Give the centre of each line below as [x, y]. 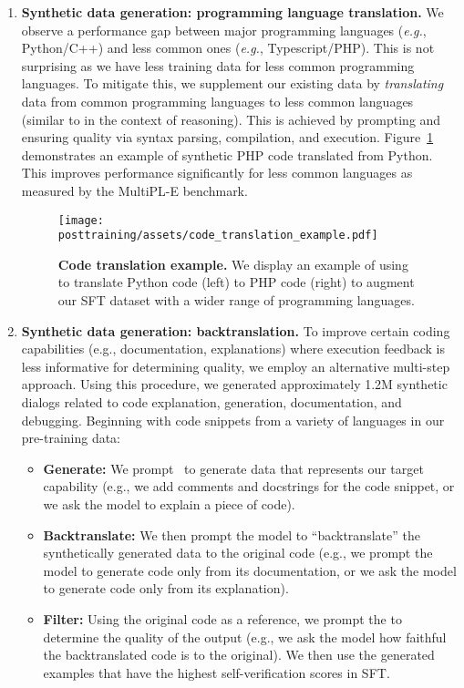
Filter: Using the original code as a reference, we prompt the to [222, 618]
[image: [81, 220]
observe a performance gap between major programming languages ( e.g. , [224, 30]
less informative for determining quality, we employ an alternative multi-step [236, 366]
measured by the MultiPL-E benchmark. [134, 190]
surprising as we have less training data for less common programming [218, 65]
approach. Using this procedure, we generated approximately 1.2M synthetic [234, 384]
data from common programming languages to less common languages [217, 101]
